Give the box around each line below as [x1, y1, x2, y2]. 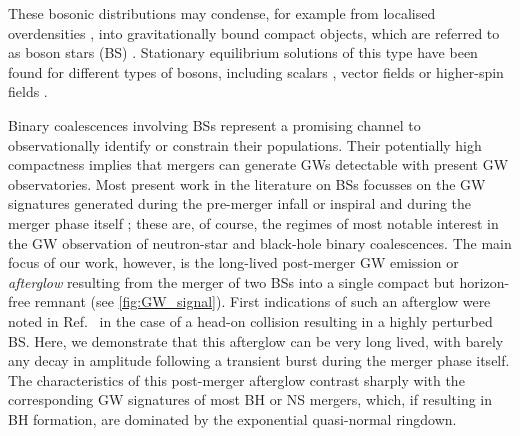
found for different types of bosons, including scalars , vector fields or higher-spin [8, 61, 504, 82]
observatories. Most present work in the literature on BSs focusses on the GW [8, 173, 486, 194]
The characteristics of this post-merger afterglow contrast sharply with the [8, 369, 465, 390]
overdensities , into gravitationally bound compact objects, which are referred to [8, 22, 500, 43]
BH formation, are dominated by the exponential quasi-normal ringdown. [8, 408, 457, 429]
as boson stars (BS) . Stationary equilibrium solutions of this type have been [8, 42, 478, 63]
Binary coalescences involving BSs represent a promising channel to [8, 114, 421, 135]
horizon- [459, 271, 510, 292]
